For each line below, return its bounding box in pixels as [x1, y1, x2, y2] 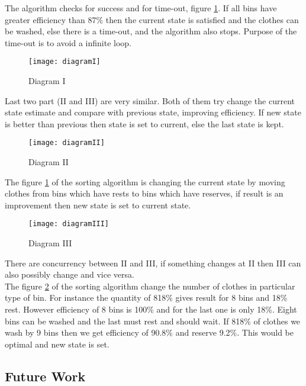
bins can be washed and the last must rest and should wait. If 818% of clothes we [5, 314, 301, 327]
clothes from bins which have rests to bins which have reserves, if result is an [5, 187, 284, 200]
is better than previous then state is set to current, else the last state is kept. [5, 117, 284, 130]
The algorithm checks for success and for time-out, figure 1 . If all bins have [5, 2, 277, 14]
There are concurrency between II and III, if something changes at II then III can [5, 256, 301, 269]
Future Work [5, 366, 86, 385]
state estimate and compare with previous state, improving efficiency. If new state [5, 106, 301, 118]
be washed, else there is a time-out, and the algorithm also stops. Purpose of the [5, 25, 297, 37]
